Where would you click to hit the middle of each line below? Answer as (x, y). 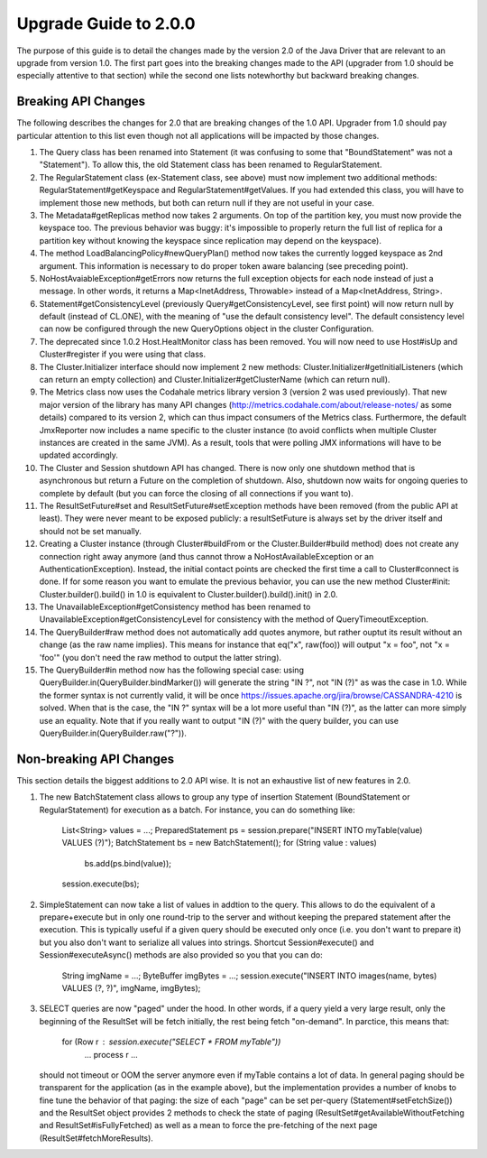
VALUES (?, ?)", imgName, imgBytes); (131, 987)
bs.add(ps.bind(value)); (128, 863)
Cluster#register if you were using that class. (123, 354)
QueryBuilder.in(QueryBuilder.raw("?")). (113, 733)
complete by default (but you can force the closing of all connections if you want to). (196, 493)
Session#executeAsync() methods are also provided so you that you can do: (181, 955)
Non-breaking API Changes (96, 759)
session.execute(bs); (101, 884)
